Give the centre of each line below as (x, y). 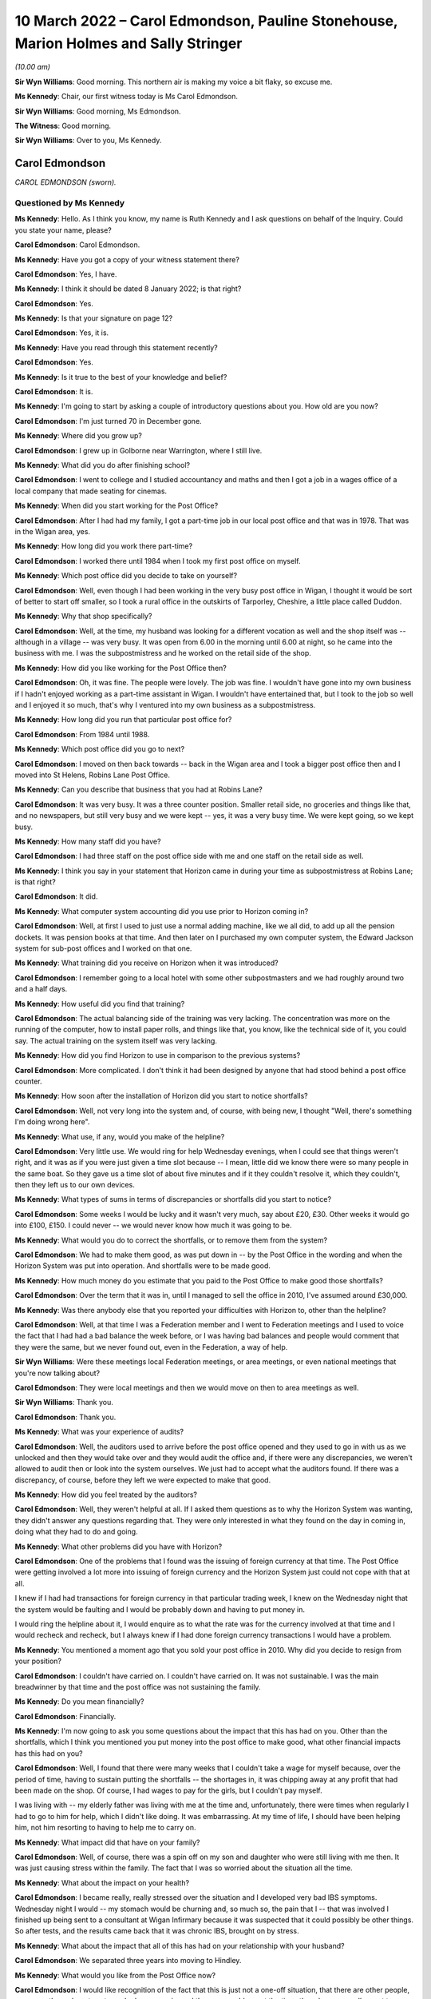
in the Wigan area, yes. (53, 531)
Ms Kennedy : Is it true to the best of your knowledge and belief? (121, 377)
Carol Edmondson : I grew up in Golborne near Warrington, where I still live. (138, 450)
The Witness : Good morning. (63, 126)
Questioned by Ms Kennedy (70, 202)
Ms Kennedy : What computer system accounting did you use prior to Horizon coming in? (162, 911)
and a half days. (41, 989)
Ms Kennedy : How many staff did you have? (88, 841)
